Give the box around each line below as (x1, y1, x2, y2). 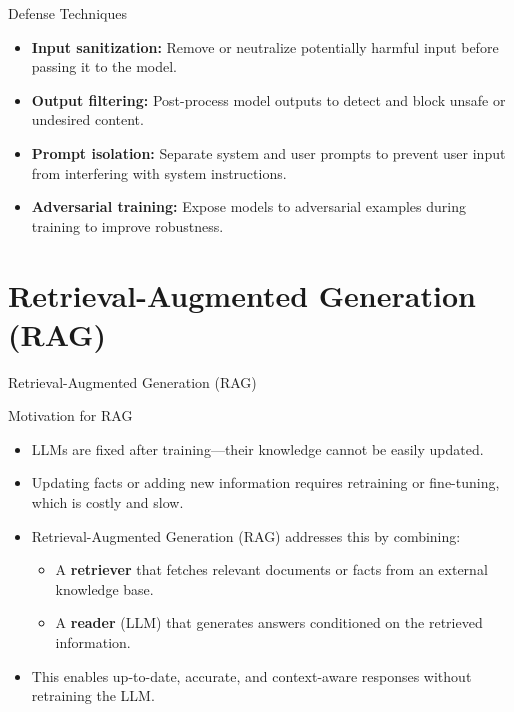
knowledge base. (55, 578, 154, 599)
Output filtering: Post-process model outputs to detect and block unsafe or (31, 89, 506, 110)
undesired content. (31, 109, 144, 130)
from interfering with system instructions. (31, 162, 287, 183)
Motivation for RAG (8, 405, 133, 426)
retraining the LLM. (31, 685, 155, 706)
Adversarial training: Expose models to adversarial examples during (31, 196, 466, 217)
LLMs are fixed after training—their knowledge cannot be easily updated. (31, 438, 484, 459)
